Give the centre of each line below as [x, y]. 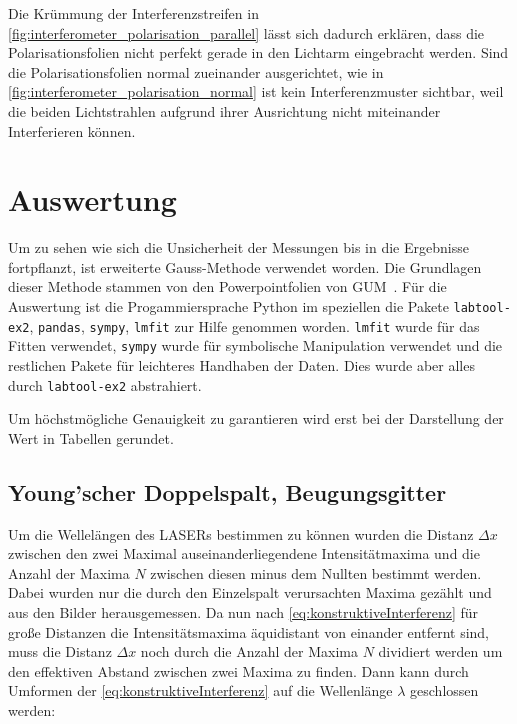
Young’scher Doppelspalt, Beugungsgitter [227, 491]
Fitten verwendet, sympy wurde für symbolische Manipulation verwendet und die [255, 345]
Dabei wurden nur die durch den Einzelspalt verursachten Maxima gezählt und [250, 592]
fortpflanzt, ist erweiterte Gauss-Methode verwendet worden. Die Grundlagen [245, 266]
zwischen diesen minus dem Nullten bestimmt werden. [316, 572]
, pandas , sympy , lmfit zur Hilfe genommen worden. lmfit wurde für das [254, 325]
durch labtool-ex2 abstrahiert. [105, 384]
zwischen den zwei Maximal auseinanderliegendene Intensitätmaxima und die [244, 553]
